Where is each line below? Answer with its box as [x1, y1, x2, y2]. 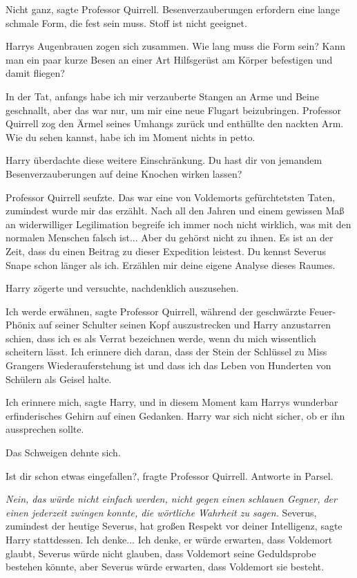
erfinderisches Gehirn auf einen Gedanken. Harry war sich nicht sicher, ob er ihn [6, 408, 345, 422]
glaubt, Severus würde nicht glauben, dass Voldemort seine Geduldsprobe [6, 546, 316, 560]
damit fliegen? [6, 66, 65, 80]
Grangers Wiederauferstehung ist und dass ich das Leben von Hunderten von [6, 358, 331, 373]
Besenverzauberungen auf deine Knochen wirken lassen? [6, 166, 242, 180]
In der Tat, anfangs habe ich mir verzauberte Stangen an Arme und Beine [6, 88, 319, 103]
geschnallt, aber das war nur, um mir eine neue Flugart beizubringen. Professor [6, 102, 341, 117]
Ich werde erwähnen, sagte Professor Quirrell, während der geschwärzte [6, 304, 307, 318]
